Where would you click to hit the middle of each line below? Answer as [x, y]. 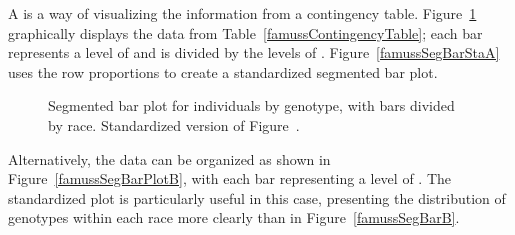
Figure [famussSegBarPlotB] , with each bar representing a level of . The [229, 178]
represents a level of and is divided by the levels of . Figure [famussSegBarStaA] [254, 52]
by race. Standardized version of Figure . [174, 124]
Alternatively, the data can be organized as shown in [169, 158]
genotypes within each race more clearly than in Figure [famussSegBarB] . [234, 217]
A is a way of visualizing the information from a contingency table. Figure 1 [242, 13]
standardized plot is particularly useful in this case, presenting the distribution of [257, 197]
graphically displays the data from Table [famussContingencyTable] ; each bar [245, 32]
